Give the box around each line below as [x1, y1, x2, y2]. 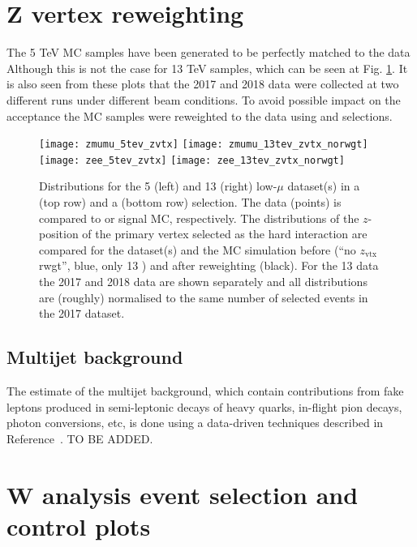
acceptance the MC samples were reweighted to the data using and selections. [6, 107, 393, 124]
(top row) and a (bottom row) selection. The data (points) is [39, 194, 342, 210]
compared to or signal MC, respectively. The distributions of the [39, 209, 359, 226]
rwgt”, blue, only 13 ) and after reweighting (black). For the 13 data [39, 257, 379, 274]
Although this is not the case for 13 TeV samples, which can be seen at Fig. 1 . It [6, 59, 408, 76]
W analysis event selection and [6, 477, 359, 511]
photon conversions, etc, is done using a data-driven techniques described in [6, 414, 384, 431]
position [39, 225, 79, 242]
